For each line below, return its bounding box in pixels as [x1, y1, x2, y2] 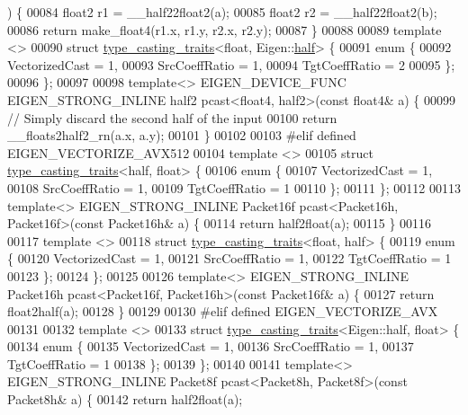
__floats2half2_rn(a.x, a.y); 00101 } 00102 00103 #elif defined [7, 126, 356, 145]
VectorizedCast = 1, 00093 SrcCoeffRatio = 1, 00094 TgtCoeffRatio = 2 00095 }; [7, 55, 455, 74]
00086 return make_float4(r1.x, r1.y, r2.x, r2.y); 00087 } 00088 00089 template [7, 20, 442, 39]
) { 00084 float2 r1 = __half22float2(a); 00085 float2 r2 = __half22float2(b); [7, 3, 437, 21]
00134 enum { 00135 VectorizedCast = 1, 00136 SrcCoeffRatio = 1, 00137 [7, 337, 414, 356]
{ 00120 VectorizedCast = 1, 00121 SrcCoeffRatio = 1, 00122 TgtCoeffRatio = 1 [7, 249, 452, 268]
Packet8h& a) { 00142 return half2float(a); [7, 390, 243, 409]
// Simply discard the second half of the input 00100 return [7, 108, 337, 127]
